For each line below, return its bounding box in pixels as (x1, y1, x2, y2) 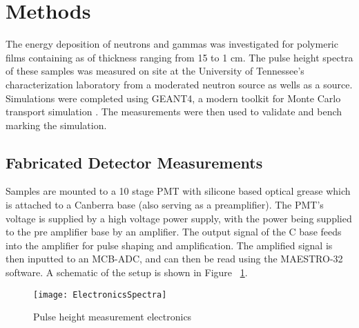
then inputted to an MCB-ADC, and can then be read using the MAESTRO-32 (6, 251, 343, 266)
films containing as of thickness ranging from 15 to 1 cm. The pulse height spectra (6, 50, 353, 64)
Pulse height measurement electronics (33, 309, 192, 324)
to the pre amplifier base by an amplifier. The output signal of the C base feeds (6, 224, 342, 239)
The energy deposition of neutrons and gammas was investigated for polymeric (6, 37, 338, 51)
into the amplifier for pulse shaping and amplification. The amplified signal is (6, 238, 333, 252)
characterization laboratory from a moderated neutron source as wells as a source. (6, 77, 353, 91)
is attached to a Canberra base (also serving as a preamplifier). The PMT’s (6, 197, 324, 212)
